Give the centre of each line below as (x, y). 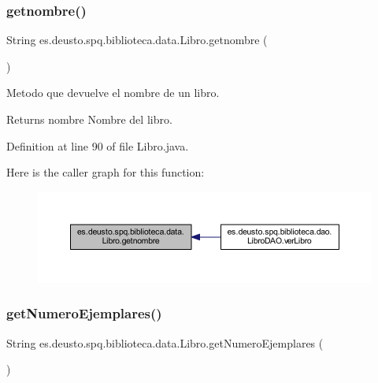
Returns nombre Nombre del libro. (89, 119)
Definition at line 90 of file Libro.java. (98, 145)
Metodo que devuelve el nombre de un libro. (113, 93)
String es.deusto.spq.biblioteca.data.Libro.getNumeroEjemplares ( (165, 342)
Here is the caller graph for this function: (106, 172)
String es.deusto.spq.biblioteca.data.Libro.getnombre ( (137, 40)
